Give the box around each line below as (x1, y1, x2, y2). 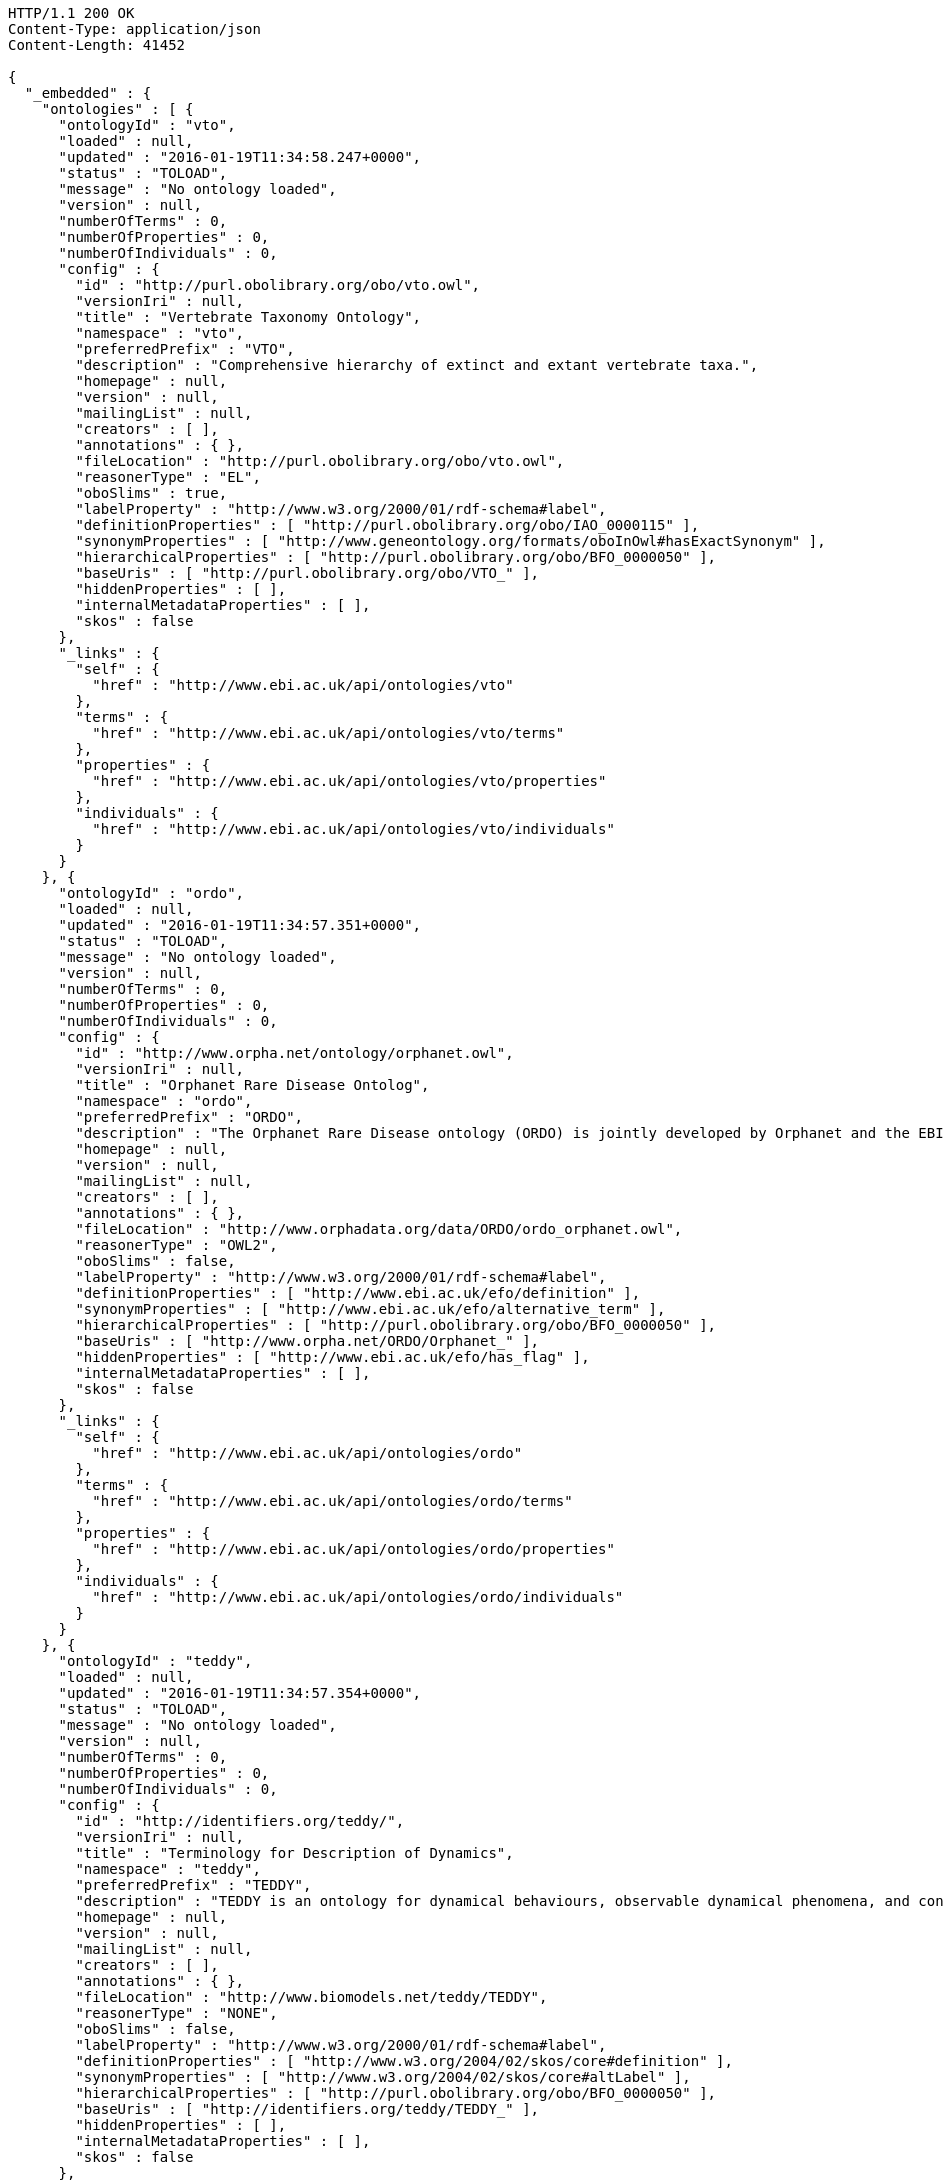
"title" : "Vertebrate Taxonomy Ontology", (75, 309, 422, 325)
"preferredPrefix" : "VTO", (75, 341, 295, 357)
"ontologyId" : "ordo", (58, 885, 245, 901)
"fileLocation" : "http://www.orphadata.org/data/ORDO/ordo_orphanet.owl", (75, 1221, 683, 1237)
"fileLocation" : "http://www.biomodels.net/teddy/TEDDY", (75, 1989, 548, 2005)
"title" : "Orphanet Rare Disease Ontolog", (75, 1077, 430, 1093)
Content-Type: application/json (8, 21, 261, 37)
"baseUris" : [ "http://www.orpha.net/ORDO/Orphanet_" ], (75, 1333, 540, 1349)
